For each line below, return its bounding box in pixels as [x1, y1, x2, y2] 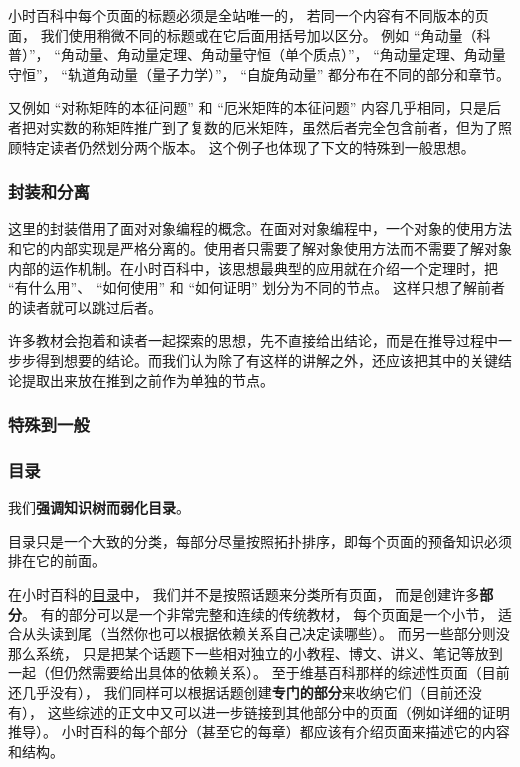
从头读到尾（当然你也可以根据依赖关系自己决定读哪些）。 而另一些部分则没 [21, 623, 510, 644]
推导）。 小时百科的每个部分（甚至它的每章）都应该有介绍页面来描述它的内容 [8, 721, 510, 742]
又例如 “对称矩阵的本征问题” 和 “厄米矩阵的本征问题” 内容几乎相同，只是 [8, 97, 488, 118]
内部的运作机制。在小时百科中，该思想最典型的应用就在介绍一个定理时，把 [8, 257, 498, 278]
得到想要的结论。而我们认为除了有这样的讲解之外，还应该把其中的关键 [35, 349, 498, 370]
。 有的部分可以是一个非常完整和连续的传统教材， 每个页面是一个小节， [22, 603, 494, 624]
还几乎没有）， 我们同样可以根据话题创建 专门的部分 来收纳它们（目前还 [8, 681, 468, 702]
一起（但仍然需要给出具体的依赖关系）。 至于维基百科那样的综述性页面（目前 [8, 662, 510, 683]
